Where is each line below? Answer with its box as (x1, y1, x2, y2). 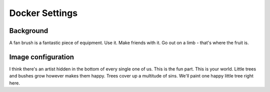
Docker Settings (9, 7, 77, 18)
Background (9, 26, 48, 35)
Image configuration (9, 52, 74, 61)
